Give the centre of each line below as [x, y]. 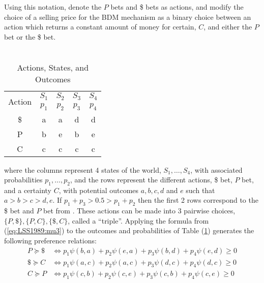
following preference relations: [50, 241]
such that [200, 190]
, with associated [216, 169]
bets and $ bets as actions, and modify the [177, 7]
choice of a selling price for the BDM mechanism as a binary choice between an [128, 17]
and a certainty [28, 190]
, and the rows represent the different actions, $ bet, [151, 180]
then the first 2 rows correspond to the [198, 200]
